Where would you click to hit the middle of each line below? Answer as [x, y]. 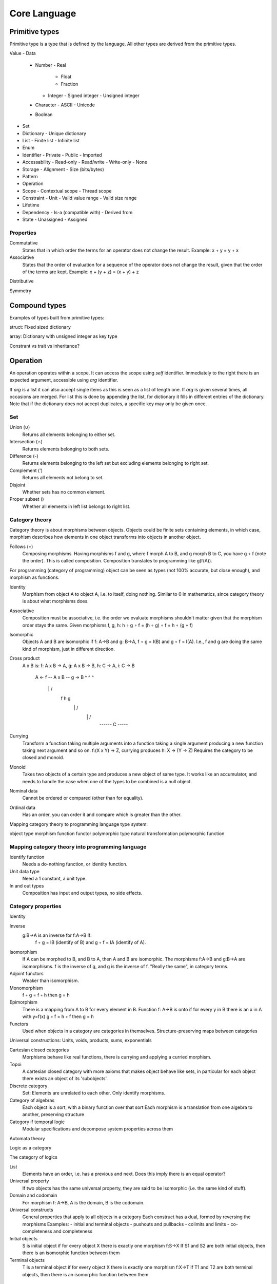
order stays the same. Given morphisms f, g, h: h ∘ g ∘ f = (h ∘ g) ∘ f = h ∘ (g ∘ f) [108, 625]
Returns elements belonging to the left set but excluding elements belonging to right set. [116, 463]
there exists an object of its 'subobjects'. [65, 1079]
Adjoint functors [26, 973]
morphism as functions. [34, 577]
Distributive [22, 281]
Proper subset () [27, 499]
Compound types [38, 305]
